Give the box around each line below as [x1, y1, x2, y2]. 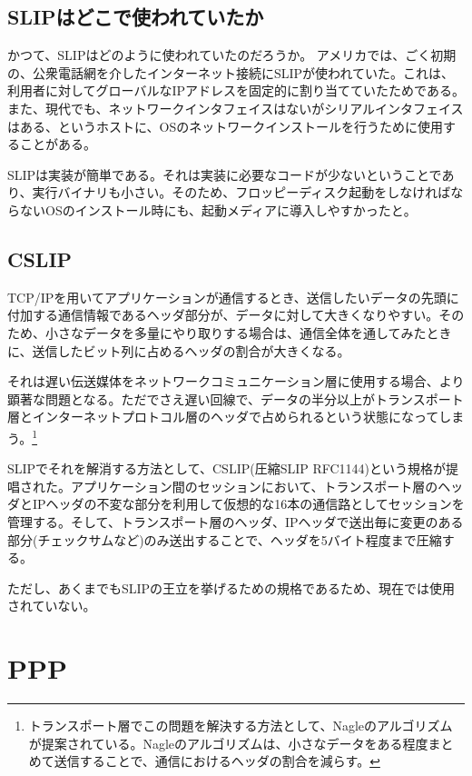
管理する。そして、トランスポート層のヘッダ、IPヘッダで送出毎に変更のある [7, 512, 464, 531]
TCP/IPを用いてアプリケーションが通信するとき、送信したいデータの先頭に [7, 287, 459, 306]
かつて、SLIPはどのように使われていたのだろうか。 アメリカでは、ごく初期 [7, 45, 457, 65]
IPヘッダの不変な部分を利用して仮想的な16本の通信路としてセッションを [32, 494, 465, 513]
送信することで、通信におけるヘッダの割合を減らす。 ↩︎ [54, 751, 380, 771]
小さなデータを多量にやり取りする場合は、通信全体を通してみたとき [44, 323, 452, 342]
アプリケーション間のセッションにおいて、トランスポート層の [70, 476, 438, 495]
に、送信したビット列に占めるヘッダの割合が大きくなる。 [7, 341, 350, 360]
